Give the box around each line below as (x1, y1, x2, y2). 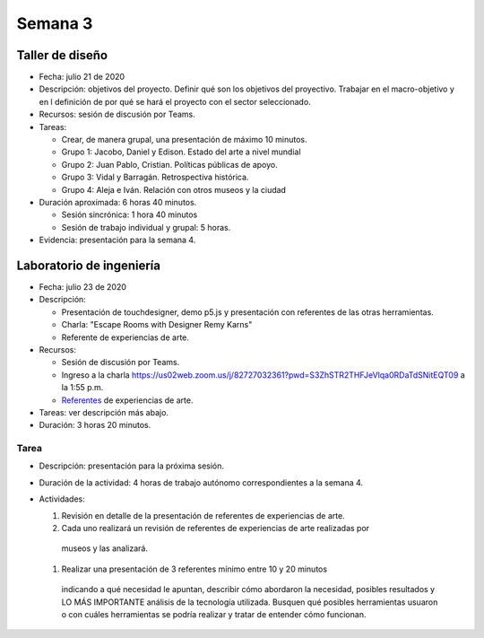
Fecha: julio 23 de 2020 (39, 282, 127, 293)
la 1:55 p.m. (61, 382, 104, 393)
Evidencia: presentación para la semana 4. (39, 234, 196, 246)
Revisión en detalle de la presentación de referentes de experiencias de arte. (61, 510, 345, 520)
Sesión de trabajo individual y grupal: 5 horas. (61, 222, 231, 232)
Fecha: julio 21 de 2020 (39, 72, 125, 83)
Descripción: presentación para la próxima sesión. (39, 460, 224, 471)
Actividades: (39, 494, 85, 504)
